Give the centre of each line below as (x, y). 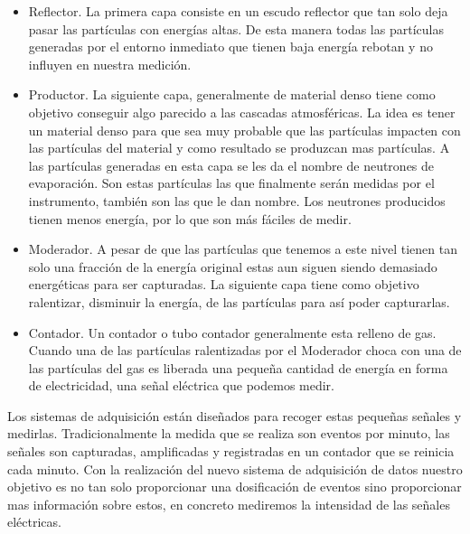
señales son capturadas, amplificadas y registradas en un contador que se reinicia (231, 451)
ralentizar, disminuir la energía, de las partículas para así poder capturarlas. (239, 301)
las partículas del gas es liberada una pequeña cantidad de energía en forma (238, 367)
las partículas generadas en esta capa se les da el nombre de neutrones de (231, 165)
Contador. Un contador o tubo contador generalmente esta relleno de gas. (232, 332)
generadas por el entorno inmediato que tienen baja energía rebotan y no (230, 47)
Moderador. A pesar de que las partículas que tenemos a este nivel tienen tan (243, 249)
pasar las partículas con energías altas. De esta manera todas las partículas (236, 28)
